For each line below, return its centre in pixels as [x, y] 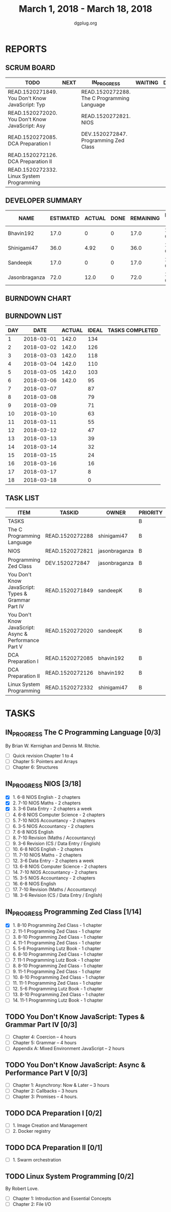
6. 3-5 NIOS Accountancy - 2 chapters [53, 826]
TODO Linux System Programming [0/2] [69, 1176]
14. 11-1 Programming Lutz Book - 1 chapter [58, 1000]
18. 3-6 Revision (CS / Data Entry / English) [58, 895]
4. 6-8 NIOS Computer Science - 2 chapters [59, 815]
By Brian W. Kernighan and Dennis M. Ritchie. [53, 746]
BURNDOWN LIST [34, 316]
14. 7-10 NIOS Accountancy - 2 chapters [55, 872]
